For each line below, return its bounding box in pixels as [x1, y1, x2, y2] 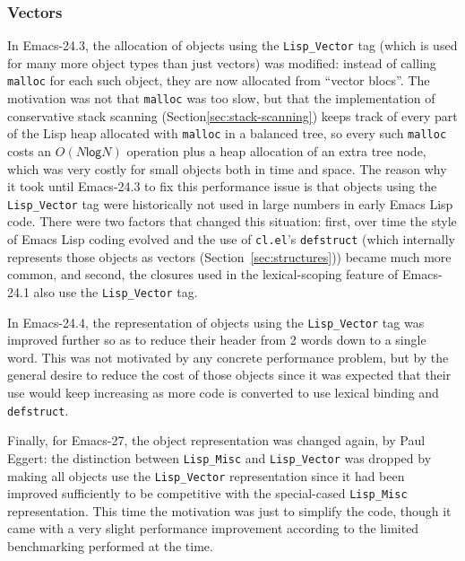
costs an [7, 142, 52, 161]
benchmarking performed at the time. [7, 537, 213, 555]
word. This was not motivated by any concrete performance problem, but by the [7, 347, 449, 366]
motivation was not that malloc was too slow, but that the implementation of [7, 89, 435, 108]
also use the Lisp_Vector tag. [33, 282, 198, 301]
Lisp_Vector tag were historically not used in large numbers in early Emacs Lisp [7, 194, 453, 213]
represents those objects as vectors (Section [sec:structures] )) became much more [7, 247, 452, 266]
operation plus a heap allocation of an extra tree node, [126, 142, 426, 161]
